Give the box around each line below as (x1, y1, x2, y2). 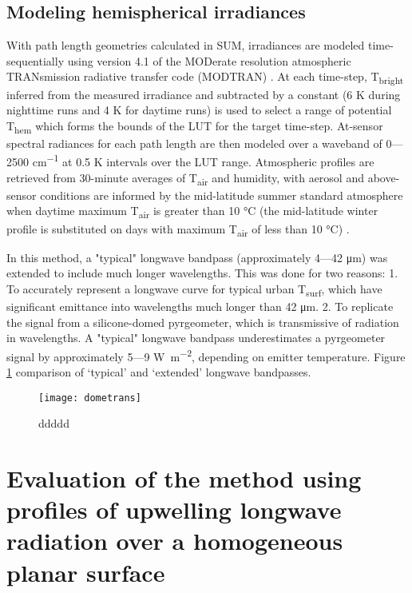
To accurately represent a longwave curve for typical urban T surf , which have (6, 280, 382, 299)
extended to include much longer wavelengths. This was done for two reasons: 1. (6, 265, 398, 281)
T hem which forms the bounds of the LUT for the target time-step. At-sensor (6, 117, 383, 136)
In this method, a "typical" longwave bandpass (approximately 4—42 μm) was (6, 249, 388, 265)
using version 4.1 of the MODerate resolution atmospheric (67, 52, 351, 69)
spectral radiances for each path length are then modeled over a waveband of (6, 134, 382, 151)
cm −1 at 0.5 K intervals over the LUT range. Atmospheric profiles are (32, 151, 374, 170)
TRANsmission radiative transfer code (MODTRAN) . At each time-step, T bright (6, 68, 404, 87)
